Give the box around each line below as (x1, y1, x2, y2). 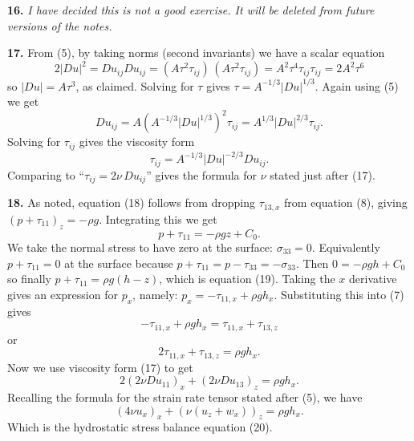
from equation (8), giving (284, 194, 408, 211)
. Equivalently (311, 239, 380, 256)
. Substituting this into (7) (274, 285, 404, 302)
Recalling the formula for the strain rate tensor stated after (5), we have (7, 389, 363, 406)
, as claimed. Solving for (75, 77, 194, 94)
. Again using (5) (315, 77, 399, 94)
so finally (7, 270, 51, 287)
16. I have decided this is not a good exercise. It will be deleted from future (7, 2, 375, 18)
